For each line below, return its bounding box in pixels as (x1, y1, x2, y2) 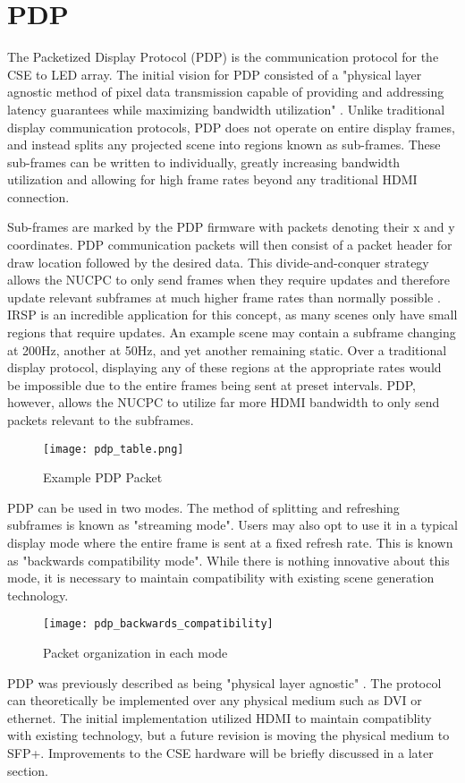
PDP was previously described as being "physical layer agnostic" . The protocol (7, 673, 442, 692)
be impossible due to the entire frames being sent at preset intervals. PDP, (7, 375, 416, 394)
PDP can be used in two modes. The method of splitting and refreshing (7, 498, 400, 516)
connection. (7, 187, 70, 206)
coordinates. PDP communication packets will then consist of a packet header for (7, 235, 452, 254)
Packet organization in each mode (43, 643, 228, 662)
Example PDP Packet (43, 468, 163, 487)
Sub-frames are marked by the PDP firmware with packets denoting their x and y (7, 217, 455, 236)
